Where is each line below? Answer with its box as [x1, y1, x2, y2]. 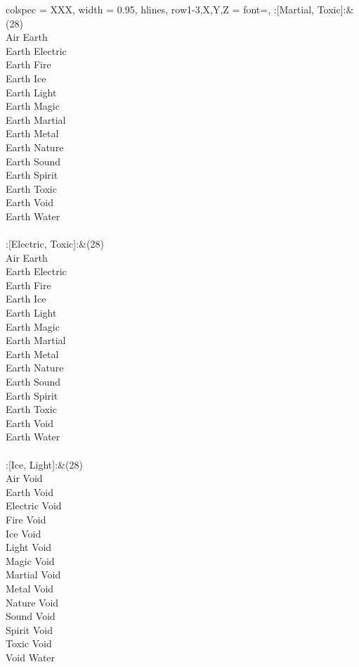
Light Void [6, 540, 52, 554]
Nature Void [6, 595, 59, 609]
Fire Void [6, 512, 46, 526]
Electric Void [6, 498, 62, 513]
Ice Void [6, 526, 41, 540]
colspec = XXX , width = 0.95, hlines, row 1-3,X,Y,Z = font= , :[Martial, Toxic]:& [6, 2, 354, 16]
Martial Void [6, 567, 61, 582]
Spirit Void [6, 622, 53, 637]
